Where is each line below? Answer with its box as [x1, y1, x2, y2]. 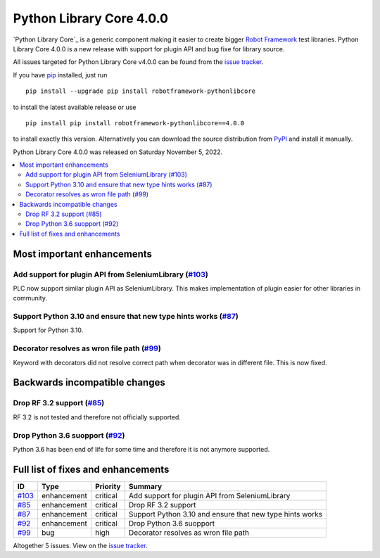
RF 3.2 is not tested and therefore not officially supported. [13, 412, 181, 421]
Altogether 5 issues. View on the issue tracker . [13, 541, 148, 550]
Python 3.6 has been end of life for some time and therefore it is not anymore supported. [13, 445, 270, 453]
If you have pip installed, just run [13, 70, 108, 79]
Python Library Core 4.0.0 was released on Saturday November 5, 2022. [13, 148, 223, 156]
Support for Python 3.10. [13, 326, 84, 334]
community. [13, 294, 47, 303]
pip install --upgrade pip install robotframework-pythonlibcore [25, 87, 256, 95]
